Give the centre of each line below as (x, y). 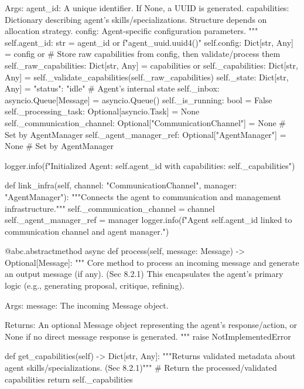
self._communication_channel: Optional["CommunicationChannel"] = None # (145, 122)
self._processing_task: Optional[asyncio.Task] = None (102, 111)
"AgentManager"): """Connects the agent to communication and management (143, 196)
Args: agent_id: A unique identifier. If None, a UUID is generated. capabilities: (147, 8)
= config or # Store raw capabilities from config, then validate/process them (143, 54)
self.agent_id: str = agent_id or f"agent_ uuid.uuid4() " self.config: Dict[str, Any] (149, 42)
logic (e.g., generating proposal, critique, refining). (95, 285)
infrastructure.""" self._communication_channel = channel (110, 208)
